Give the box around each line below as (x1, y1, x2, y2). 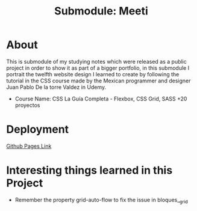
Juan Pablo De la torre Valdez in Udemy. (6, 83, 107, 91)
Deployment (6, 123, 69, 136)
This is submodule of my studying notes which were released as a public (6, 58, 187, 65)
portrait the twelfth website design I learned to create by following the (6, 70, 180, 78)
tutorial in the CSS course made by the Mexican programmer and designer (6, 77, 191, 84)
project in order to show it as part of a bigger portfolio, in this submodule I (6, 64, 190, 72)
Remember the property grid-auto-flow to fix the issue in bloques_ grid (14, 196, 188, 205)
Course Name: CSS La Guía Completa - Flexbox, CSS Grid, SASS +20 (14, 95, 187, 102)
